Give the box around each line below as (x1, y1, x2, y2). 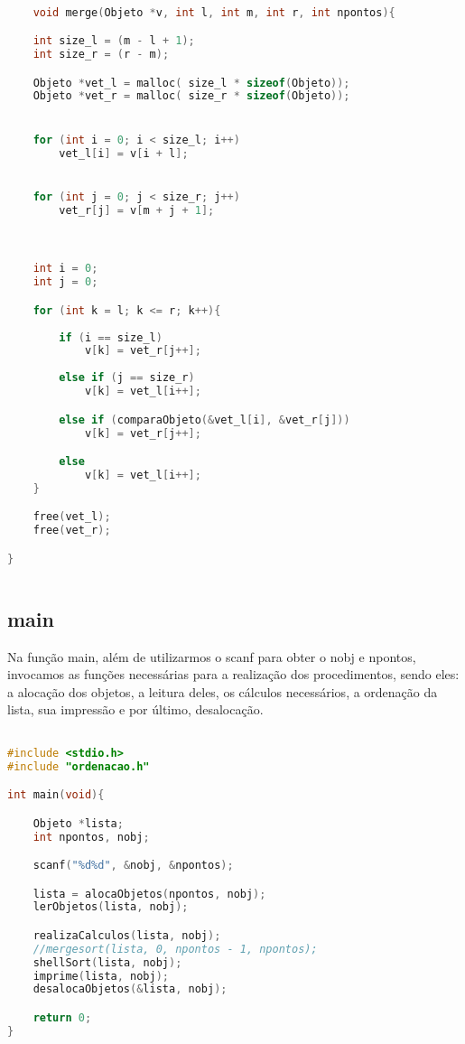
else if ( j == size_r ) (59, 371, 195, 385)
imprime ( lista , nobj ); (33, 969, 170, 983)
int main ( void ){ (7, 788, 105, 802)
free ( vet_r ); (33, 524, 111, 537)
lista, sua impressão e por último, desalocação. (7, 700, 264, 719)
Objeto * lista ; (33, 816, 124, 830)
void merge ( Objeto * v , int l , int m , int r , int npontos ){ (33, 5, 395, 19)
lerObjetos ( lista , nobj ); (33, 900, 189, 914)
